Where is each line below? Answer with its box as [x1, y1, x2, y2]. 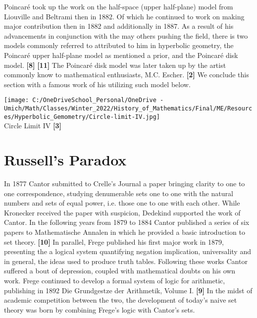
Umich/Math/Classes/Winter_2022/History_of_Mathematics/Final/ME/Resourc [4, 105, 253, 112]
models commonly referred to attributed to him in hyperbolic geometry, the [4, 40, 234, 51]
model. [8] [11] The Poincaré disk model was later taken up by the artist [4, 59, 226, 70]
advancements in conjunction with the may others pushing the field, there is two [4, 30, 248, 41]
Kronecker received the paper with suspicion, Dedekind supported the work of [4, 207, 241, 217]
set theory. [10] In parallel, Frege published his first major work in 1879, [4, 236, 224, 247]
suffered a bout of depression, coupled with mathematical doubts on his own [4, 265, 236, 276]
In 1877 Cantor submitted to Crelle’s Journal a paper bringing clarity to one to [4, 178, 245, 189]
